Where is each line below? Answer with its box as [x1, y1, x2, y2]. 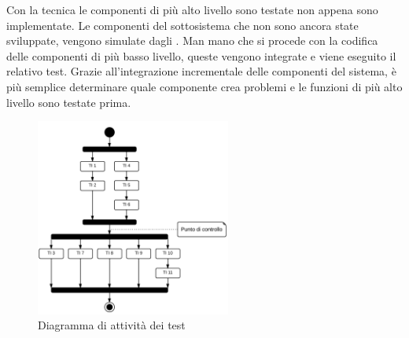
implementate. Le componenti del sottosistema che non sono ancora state [6, 17, 359, 33]
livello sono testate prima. [6, 94, 131, 110]
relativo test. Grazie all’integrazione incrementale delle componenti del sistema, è [6, 63, 396, 79]
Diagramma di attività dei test [38, 317, 186, 333]
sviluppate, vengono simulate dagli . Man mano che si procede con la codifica [6, 32, 378, 49]
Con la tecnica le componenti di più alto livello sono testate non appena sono [6, 2, 378, 17]
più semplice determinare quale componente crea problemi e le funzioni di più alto [6, 78, 403, 94]
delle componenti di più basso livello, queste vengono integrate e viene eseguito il [6, 47, 396, 64]
